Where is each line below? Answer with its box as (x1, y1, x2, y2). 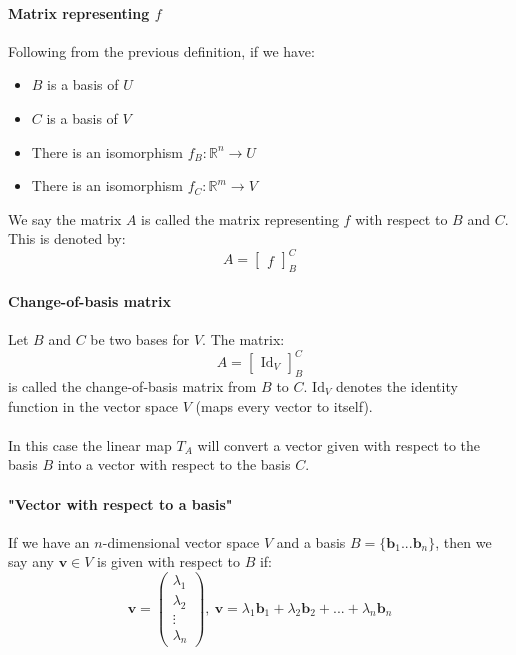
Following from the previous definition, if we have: (8, 40, 315, 61)
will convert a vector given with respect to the (197, 434, 481, 455)
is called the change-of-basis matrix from (8, 375, 257, 396)
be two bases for (90, 329, 190, 350)
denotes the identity (336, 375, 458, 396)
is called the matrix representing (141, 208, 339, 229)
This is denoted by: (8, 228, 126, 249)
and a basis (276, 531, 346, 552)
